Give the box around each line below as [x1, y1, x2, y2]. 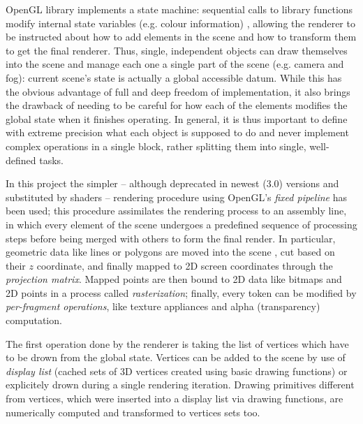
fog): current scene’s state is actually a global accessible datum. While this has [6, 70, 342, 85]
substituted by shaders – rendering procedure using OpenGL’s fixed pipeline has [6, 189, 347, 204]
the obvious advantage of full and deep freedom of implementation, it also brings [6, 84, 350, 98]
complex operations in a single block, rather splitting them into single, [6, 138, 306, 153]
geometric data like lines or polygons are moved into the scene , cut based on [6, 244, 335, 259]
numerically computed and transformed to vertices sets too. [6, 404, 260, 419]
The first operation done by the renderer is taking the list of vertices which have [6, 336, 349, 351]
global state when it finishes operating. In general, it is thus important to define [6, 111, 348, 126]
